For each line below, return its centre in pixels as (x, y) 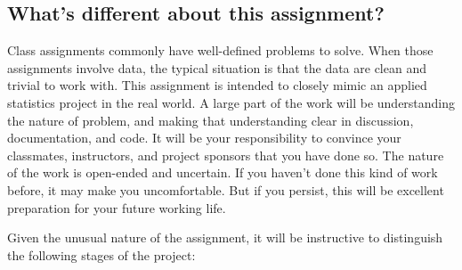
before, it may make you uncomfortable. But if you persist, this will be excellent (226, 189)
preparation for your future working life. (117, 207)
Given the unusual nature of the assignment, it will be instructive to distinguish (225, 237)
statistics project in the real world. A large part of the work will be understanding (231, 102)
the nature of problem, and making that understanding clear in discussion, (211, 120)
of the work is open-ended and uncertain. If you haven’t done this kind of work (223, 172)
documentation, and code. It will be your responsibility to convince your (204, 138)
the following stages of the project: (101, 254)
